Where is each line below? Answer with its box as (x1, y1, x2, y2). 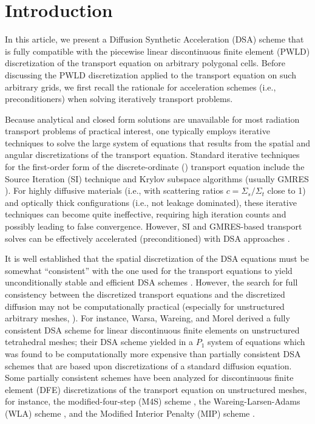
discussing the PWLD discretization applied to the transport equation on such (5, 68, 296, 81)
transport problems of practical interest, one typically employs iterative (5, 125, 270, 137)
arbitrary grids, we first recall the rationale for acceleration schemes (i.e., (5, 80, 276, 93)
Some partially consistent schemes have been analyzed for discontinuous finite (5, 371, 294, 384)
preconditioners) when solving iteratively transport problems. (5, 92, 233, 105)
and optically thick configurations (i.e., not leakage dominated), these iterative (5, 196, 297, 208)
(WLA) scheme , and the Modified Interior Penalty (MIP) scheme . (5, 406, 255, 419)
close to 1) (267, 184, 306, 197)
